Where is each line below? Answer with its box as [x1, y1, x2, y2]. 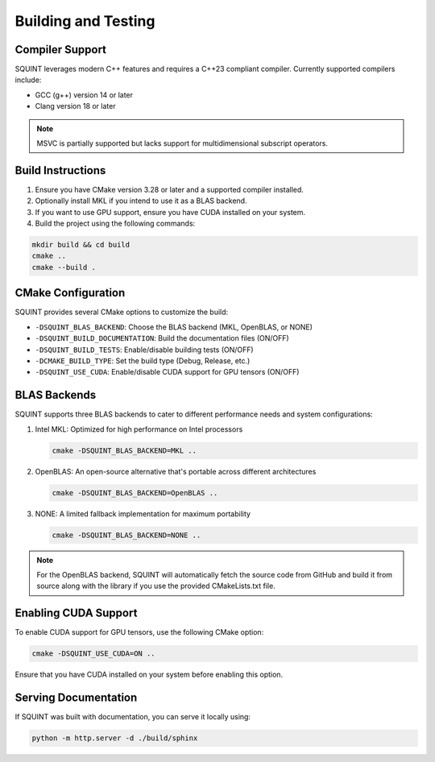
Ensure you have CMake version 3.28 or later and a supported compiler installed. [35, 184, 304, 194]
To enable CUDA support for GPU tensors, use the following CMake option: [14, 627, 264, 637]
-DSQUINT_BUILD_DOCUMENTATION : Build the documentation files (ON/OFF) [35, 333, 289, 343]
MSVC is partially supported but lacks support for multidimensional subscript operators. [36, 139, 328, 148]
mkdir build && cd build [31, 240, 130, 250]
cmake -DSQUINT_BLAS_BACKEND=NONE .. [52, 530, 201, 540]
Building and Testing [14, 12, 155, 30]
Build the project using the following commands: [35, 218, 196, 229]
